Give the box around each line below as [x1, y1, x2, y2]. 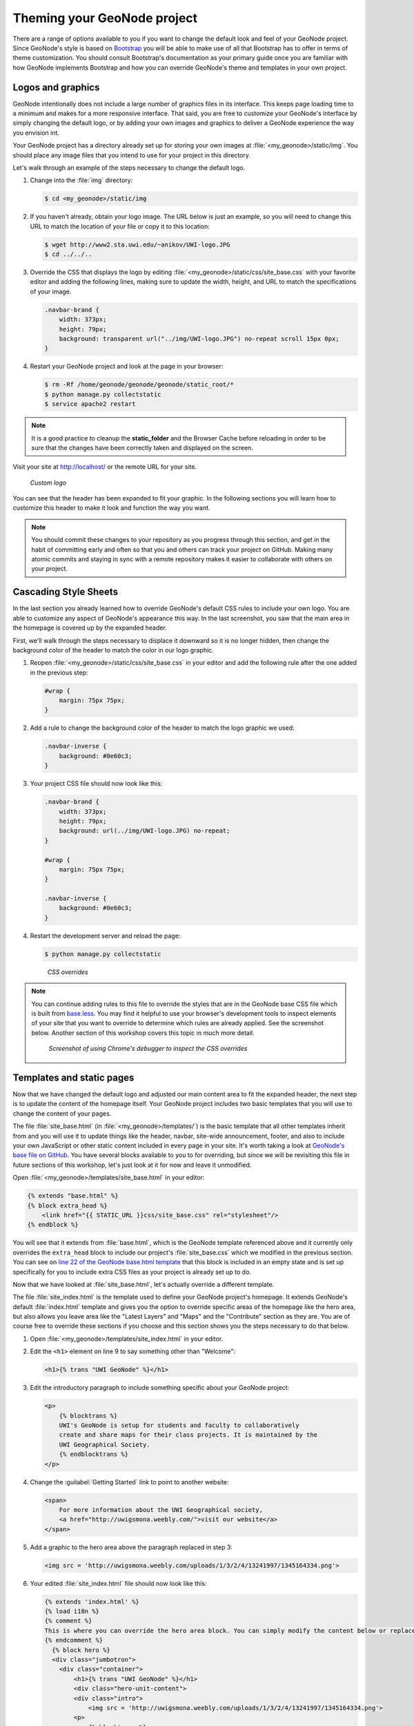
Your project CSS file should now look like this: [30, 779, 163, 788]
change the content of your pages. [12, 1109, 112, 1118]
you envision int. [12, 128, 60, 137]
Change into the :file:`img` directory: [30, 176, 133, 184]
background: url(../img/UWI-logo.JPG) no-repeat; [59, 827, 230, 835]
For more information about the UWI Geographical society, [59, 1506, 264, 1513]
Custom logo [30, 478, 67, 487]
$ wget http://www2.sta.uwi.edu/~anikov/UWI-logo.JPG [44, 240, 230, 249]
